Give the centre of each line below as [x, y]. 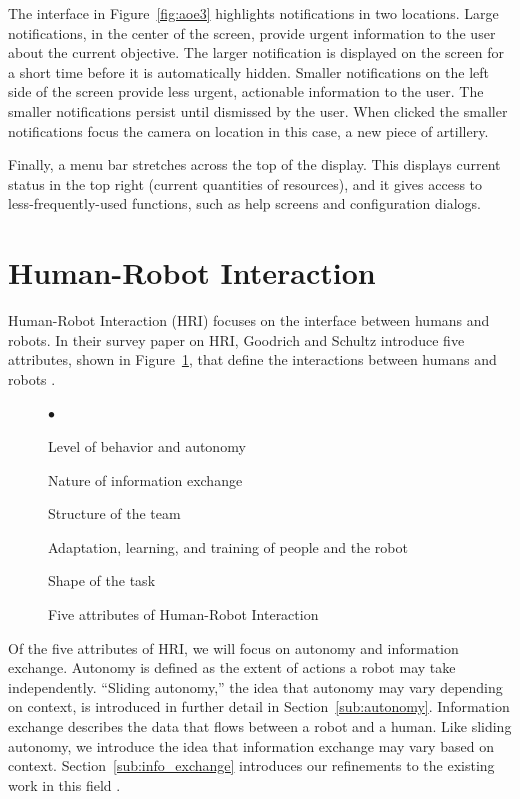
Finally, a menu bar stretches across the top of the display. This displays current [254, 164]
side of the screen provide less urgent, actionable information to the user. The [246, 91]
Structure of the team [114, 513]
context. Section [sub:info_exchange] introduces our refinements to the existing [251, 765]
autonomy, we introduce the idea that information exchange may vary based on [251, 745]
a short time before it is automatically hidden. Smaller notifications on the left [249, 71]
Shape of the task [102, 580]
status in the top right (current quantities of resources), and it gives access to [245, 183]
